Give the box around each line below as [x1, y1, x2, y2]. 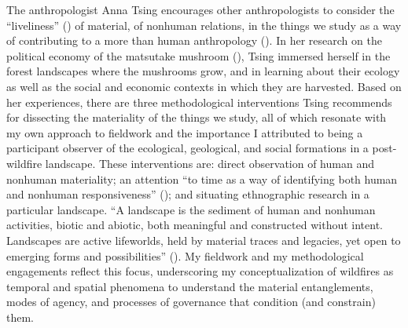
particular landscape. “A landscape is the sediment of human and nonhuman [6, 201, 376, 217]
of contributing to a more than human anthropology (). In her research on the [6, 32, 382, 49]
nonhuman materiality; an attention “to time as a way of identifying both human [6, 170, 398, 187]
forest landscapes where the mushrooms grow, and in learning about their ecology [6, 63, 400, 79]
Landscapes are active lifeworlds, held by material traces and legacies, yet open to [6, 231, 401, 248]
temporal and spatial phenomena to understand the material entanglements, [6, 278, 373, 294]
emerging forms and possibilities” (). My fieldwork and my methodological [6, 247, 364, 264]
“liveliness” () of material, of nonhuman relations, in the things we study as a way [6, 16, 402, 33]
